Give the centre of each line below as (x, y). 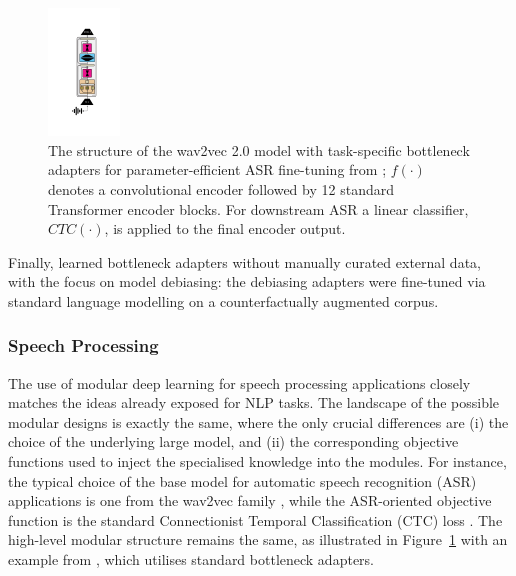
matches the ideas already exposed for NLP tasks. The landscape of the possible (254, 402)
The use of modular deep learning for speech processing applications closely (239, 382)
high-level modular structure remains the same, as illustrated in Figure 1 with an (258, 539)
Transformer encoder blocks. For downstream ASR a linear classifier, (258, 208)
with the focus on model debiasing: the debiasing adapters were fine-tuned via (247, 281)
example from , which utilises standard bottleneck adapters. (191, 559)
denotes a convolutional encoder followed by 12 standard (221, 188)
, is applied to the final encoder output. (225, 228)
